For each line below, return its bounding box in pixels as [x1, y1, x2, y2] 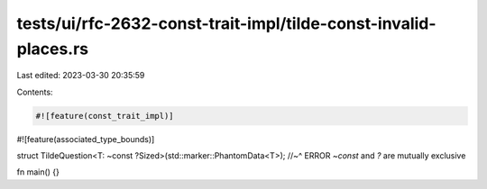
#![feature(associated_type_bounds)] [16, 133, 155, 144]
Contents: [16, 86, 53, 97]
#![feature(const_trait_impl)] [35, 111, 175, 121]
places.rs [16, 39, 89, 58]
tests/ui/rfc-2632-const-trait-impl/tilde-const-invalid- [16, 13, 436, 33]
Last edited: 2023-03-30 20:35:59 [16, 70, 145, 81]
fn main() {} [16, 166, 60, 177]
